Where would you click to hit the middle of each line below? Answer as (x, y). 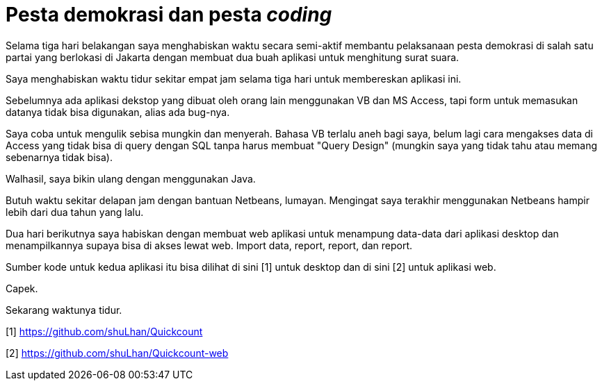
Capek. (22, 288)
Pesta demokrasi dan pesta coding (169, 15)
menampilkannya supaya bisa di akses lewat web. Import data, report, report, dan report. (209, 245)
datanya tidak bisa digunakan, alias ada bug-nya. (118, 112)
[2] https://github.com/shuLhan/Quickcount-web (117, 353)
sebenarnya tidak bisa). (59, 157)
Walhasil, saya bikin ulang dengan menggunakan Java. (131, 178)
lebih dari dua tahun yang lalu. (75, 212)
